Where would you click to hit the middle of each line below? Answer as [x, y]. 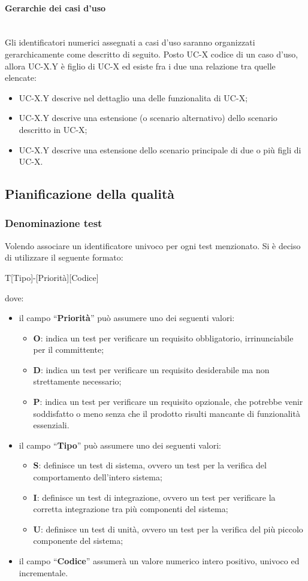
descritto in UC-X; [53, 129]
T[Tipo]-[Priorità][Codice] [52, 277]
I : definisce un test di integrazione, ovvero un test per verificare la [154, 497]
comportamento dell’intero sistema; [98, 477]
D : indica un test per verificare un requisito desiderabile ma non [151, 369]
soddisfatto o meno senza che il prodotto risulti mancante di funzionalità [167, 413]
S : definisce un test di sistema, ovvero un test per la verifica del [150, 465]
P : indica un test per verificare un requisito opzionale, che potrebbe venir [168, 402]
